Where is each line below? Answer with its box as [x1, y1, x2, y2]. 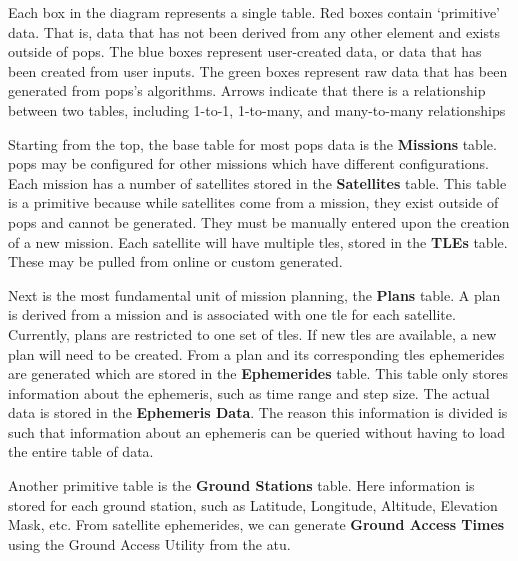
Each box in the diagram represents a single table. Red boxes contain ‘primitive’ [8, 2, 501, 22]
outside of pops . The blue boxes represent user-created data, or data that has [8, 41, 482, 62]
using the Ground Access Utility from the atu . [8, 533, 291, 554]
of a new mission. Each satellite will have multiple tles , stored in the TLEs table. [8, 231, 508, 252]
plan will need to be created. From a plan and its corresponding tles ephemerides [8, 343, 505, 364]
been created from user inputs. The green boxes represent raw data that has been [8, 60, 508, 81]
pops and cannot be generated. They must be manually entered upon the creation [8, 211, 510, 232]
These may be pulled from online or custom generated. [8, 251, 343, 272]
